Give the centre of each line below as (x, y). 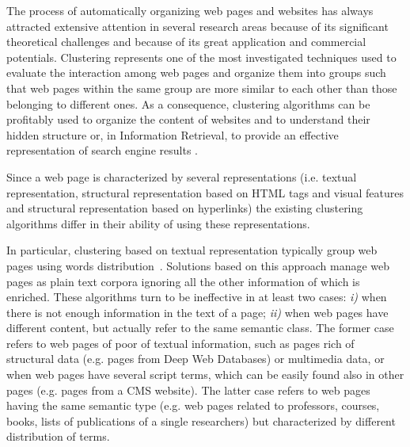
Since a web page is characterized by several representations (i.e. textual (182, 176)
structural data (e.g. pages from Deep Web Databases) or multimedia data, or (196, 359)
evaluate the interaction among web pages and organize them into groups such (196, 73)
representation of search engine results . (102, 150)
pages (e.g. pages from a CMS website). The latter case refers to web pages (188, 390)
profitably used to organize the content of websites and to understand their (188, 119)
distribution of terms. (58, 436)
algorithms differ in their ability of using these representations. (158, 223)
